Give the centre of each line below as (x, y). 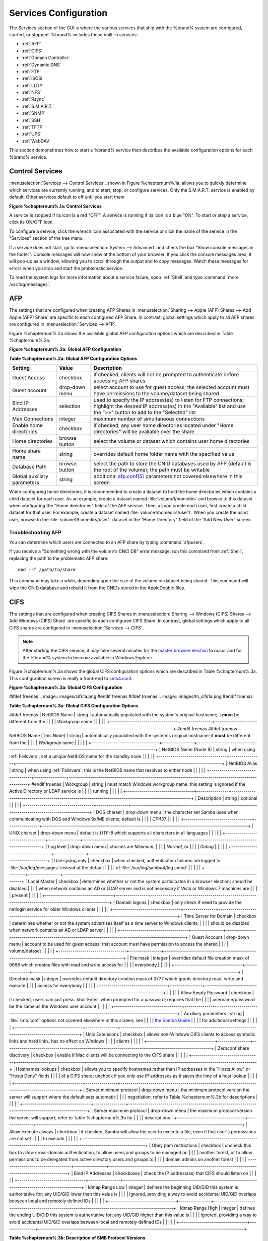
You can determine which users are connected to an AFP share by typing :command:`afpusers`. (107, 542)
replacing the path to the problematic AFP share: (59, 558)
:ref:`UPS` (32, 134)
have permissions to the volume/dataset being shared (156, 394)
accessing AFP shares (120, 381)
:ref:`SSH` (32, 120)
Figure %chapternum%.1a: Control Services (55, 206)
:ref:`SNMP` (33, 113)
